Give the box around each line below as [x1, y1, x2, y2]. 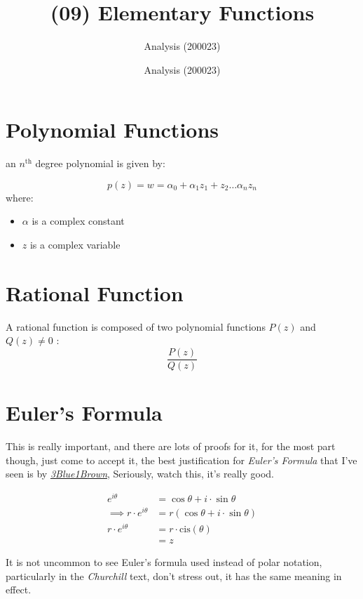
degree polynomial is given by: [35, 156, 165, 171]
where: [6, 190, 34, 204]
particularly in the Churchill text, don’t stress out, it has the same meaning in [6, 568, 342, 583]
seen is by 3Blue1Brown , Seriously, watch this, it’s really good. [6, 466, 274, 481]
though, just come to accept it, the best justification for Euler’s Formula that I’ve [6, 452, 357, 467]
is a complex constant [32, 213, 125, 228]
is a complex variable [29, 237, 121, 252]
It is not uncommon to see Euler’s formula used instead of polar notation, [6, 555, 322, 570]
